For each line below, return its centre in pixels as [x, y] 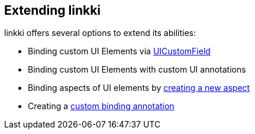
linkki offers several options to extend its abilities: [100, 33]
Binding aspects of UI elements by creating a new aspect [139, 88]
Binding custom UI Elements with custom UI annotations [137, 70]
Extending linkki [53, 10]
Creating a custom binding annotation [101, 106]
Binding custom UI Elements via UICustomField [119, 51]
